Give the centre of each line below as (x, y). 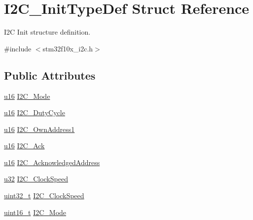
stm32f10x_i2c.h (68, 48)
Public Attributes (50, 75)
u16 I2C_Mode (27, 96)
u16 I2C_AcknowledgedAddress (52, 162)
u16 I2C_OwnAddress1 (39, 129)
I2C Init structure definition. (47, 32)
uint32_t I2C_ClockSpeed (44, 196)
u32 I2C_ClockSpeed (36, 179)
